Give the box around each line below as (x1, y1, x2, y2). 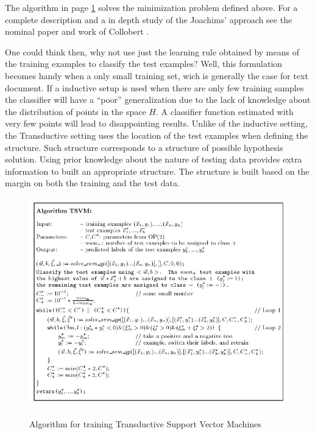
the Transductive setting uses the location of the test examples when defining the (5, 128, 308, 141)
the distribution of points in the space (5, 105, 146, 117)
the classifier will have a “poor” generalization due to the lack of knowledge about (5, 93, 311, 106)
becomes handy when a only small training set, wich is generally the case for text (5, 69, 308, 82)
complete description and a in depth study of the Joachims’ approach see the (5, 13, 292, 26)
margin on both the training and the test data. (5, 177, 180, 189)
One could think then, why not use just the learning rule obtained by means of (5, 45, 299, 58)
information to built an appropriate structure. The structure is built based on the (5, 164, 310, 177)
